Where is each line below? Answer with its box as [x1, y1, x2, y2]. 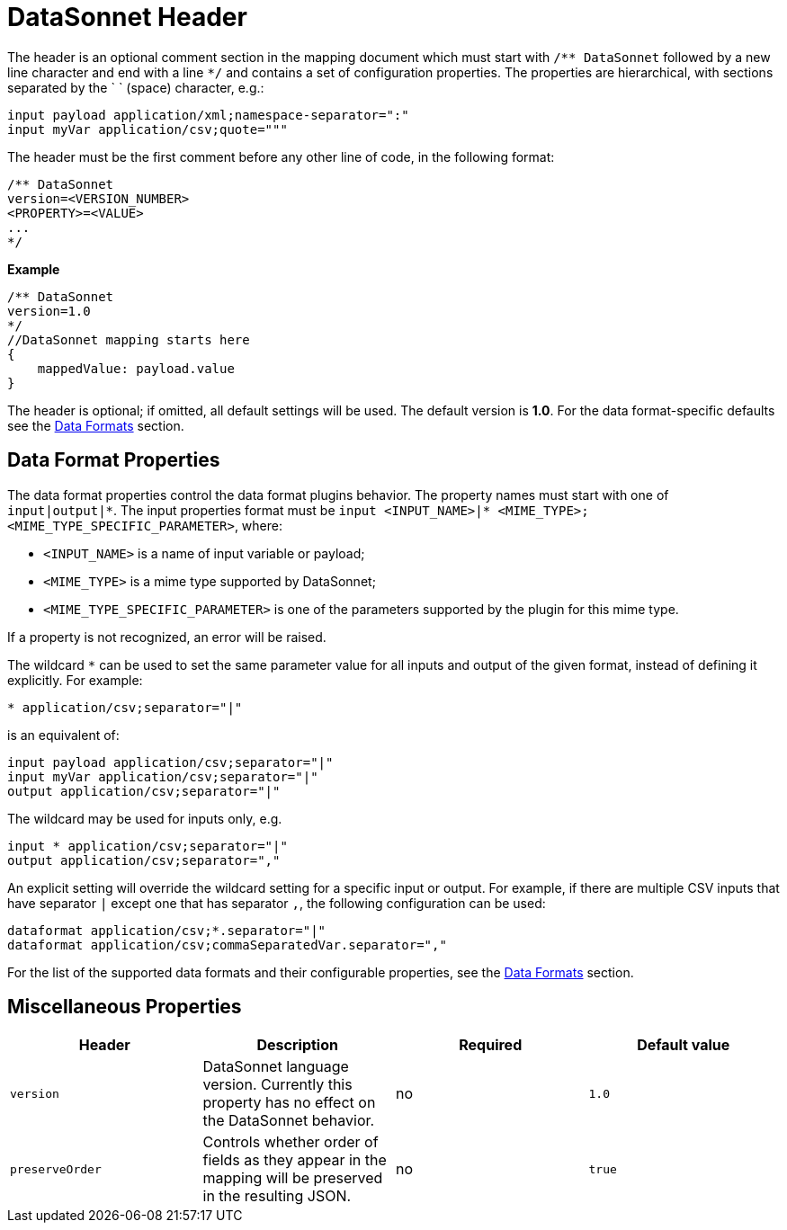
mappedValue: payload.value [37, 361, 235, 376]
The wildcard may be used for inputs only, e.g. [7, 810, 282, 826]
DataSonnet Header [7, 2, 247, 32]
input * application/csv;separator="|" [7, 838, 288, 853]
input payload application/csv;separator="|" [7, 754, 334, 770]
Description [256, 1036, 338, 1055]
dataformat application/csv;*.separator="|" [7, 922, 326, 938]
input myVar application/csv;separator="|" [7, 769, 318, 784]
